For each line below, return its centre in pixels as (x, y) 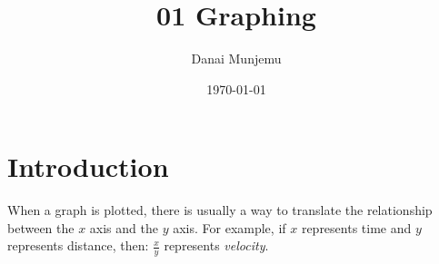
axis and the (124, 227)
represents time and (356, 227)
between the (41, 227)
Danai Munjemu (236, 59)
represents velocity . (216, 245)
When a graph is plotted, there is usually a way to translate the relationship (220, 210)
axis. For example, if (229, 227)
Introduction (88, 166)
